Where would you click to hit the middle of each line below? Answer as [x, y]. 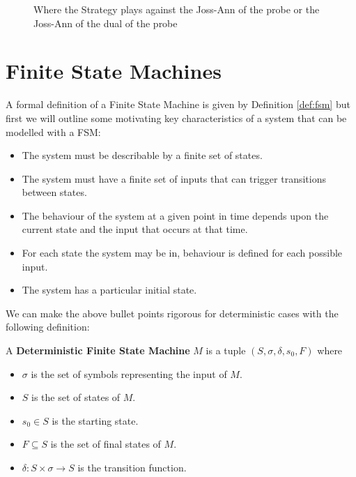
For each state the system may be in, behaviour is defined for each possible [182, 253]
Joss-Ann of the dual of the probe [106, 23]
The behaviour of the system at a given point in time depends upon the [175, 215]
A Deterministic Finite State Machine [98, 350]
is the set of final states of [106, 444]
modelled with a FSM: [53, 131]
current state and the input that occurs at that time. [135, 229]
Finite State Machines [114, 71]
